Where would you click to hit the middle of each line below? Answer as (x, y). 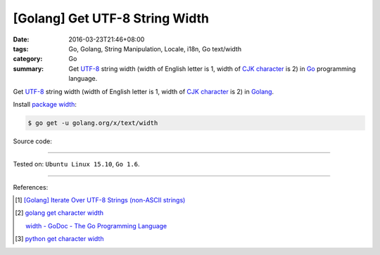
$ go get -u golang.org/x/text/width (93, 123)
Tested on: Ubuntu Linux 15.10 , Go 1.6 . (76, 164)
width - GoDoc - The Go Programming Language (96, 225)
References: (31, 187)
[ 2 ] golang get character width (59, 213)
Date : (21, 39)
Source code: (32, 141)
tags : (21, 48)
